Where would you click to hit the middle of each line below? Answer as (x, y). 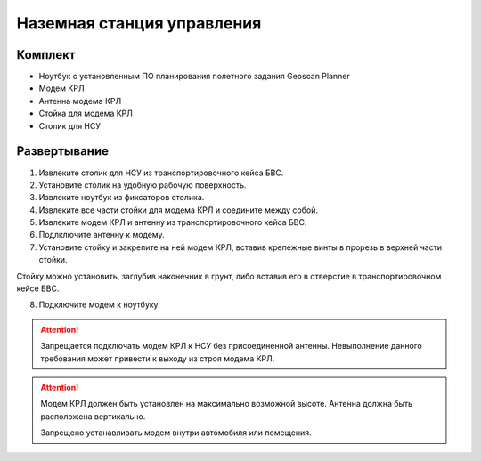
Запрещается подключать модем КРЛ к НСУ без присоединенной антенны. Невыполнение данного (231, 346)
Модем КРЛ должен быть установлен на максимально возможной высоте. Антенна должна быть (227, 404)
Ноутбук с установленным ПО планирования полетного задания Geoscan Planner (195, 77)
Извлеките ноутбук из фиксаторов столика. (122, 198)
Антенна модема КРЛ (80, 101)
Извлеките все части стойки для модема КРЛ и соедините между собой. (178, 210)
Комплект (46, 55)
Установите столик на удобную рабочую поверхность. (143, 185)
